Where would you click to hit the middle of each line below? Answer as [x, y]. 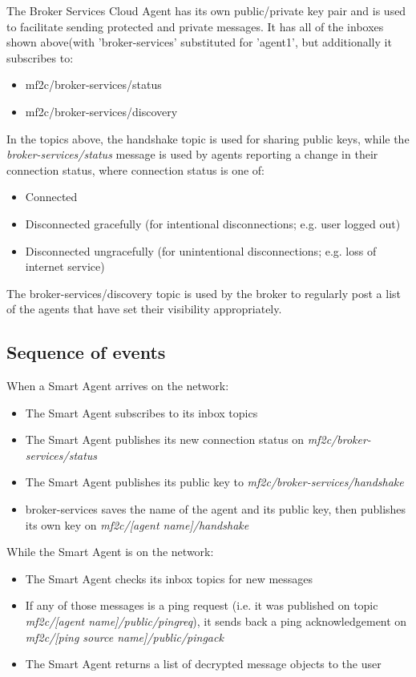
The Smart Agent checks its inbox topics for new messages [169, 578]
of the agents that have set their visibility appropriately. [144, 309]
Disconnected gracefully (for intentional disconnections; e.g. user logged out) [213, 223]
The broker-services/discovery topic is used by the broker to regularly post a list [204, 293]
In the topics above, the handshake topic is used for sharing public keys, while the [208, 138]
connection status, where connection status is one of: [136, 169]
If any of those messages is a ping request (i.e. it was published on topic [202, 605]
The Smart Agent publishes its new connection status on [165, 439]
